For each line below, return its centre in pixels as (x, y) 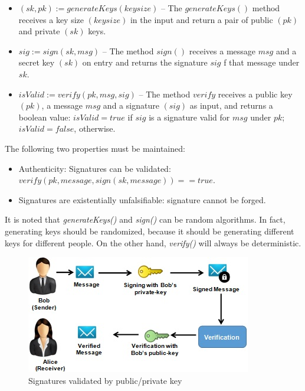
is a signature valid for (189, 117)
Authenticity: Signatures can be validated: (95, 168)
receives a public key (255, 94)
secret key (37, 62)
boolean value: (45, 117)
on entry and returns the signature (145, 62)
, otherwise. (95, 128)
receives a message (222, 50)
